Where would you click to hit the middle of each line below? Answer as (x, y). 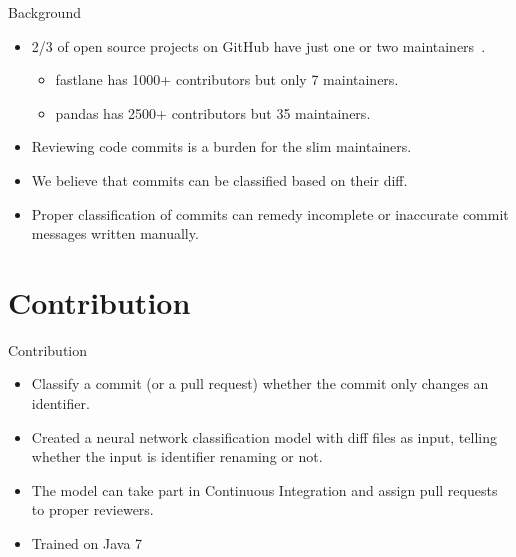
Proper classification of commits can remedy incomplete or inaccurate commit (270, 213)
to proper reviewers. (92, 509)
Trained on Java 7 (87, 543)
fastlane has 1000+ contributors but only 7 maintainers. (227, 79)
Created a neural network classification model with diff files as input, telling (264, 436)
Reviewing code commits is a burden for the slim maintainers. (221, 146)
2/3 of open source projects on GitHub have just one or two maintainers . (258, 45)
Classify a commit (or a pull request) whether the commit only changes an (260, 383)
